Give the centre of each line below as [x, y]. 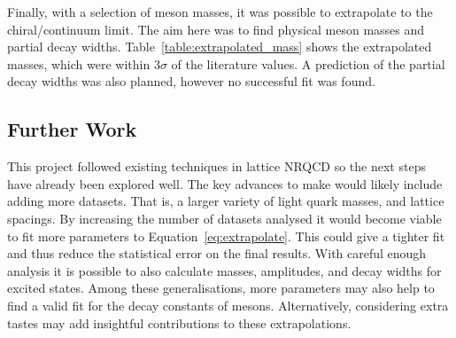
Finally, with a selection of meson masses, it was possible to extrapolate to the [220, 12]
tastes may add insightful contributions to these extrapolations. [179, 322]
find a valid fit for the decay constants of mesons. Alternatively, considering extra [228, 305]
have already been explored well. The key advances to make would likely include [225, 183]
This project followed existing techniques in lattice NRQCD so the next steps [216, 166]
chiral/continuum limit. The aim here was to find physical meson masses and [216, 29]
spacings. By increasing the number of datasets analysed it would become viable [224, 218]
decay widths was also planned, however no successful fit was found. [191, 81]
